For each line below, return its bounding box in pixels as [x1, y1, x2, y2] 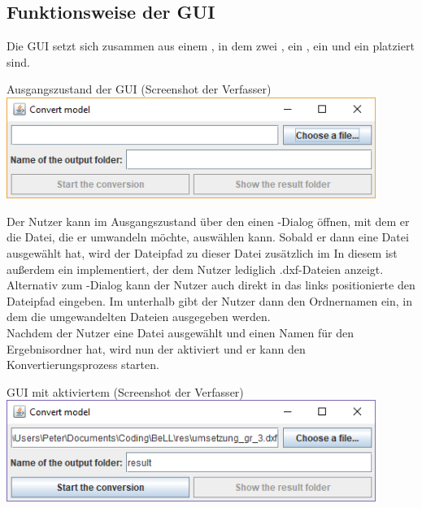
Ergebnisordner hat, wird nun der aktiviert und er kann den [7, 340, 306, 357]
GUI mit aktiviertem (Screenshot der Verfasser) [7, 383, 244, 400]
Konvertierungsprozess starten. [7, 356, 159, 373]
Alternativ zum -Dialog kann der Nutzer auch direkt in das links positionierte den [7, 276, 415, 293]
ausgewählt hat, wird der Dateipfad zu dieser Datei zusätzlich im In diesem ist [7, 244, 398, 261]
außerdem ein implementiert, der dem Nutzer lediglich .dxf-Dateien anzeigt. [7, 260, 384, 277]
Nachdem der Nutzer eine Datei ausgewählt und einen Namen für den [7, 323, 354, 341]
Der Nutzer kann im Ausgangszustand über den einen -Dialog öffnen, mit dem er [7, 212, 410, 229]
